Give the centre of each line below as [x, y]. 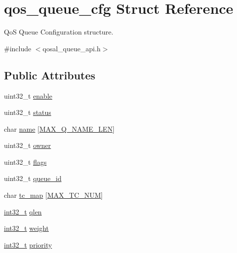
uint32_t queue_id [33, 178]
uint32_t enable [28, 95]
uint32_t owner [28, 145]
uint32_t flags [25, 162]
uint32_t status [28, 112]
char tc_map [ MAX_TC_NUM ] [53, 195]
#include [18, 48]
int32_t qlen [23, 211]
